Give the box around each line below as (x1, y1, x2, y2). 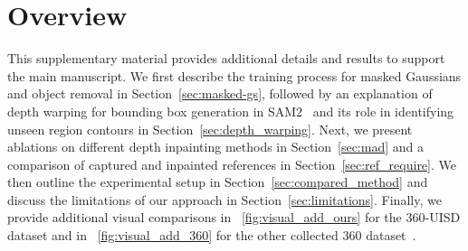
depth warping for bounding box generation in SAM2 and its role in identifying (7, 101, 454, 120)
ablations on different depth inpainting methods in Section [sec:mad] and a (7, 137, 425, 156)
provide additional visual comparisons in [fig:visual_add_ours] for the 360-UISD (7, 208, 461, 227)
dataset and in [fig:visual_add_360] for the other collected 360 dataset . (7, 226, 416, 245)
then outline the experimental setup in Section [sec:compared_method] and (7, 172, 428, 191)
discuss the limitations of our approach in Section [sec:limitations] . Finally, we (7, 190, 442, 209)
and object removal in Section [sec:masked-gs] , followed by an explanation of (7, 84, 433, 103)
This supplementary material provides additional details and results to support (7, 49, 445, 68)
